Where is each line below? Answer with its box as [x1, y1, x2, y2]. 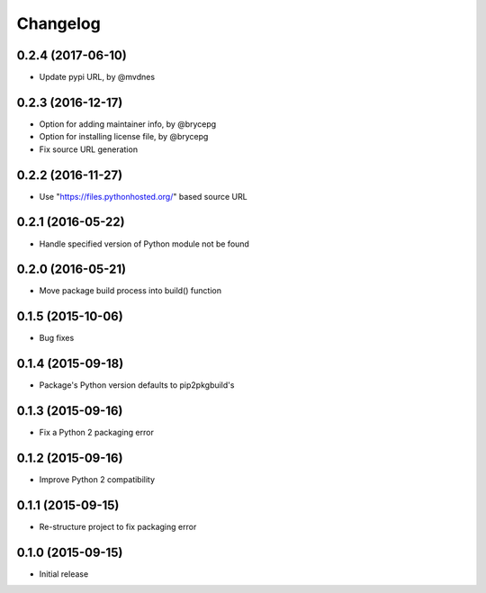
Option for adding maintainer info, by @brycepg [39, 118, 217, 130]
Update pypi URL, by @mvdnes [39, 72, 156, 83]
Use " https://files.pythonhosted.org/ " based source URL [39, 191, 247, 202]
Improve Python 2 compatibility [39, 474, 156, 485]
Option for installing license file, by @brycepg [39, 131, 209, 142]
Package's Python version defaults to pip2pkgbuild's [39, 380, 235, 391]
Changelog [16, 13, 101, 33]
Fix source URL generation [39, 144, 139, 155]
